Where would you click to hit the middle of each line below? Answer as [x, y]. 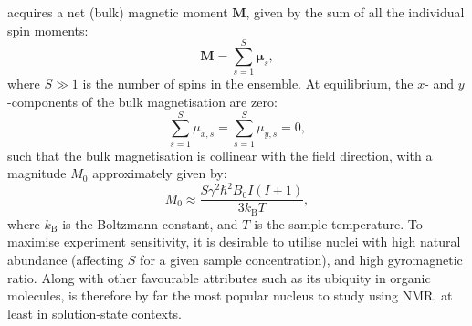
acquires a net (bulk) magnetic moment [118, 12]
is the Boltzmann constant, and [150, 223]
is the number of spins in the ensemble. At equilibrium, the [248, 84]
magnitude [37, 173]
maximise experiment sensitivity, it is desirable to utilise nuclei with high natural [234, 242]
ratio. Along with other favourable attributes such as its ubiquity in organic [219, 277]
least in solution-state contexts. [94, 313]
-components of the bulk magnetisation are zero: [142, 101]
